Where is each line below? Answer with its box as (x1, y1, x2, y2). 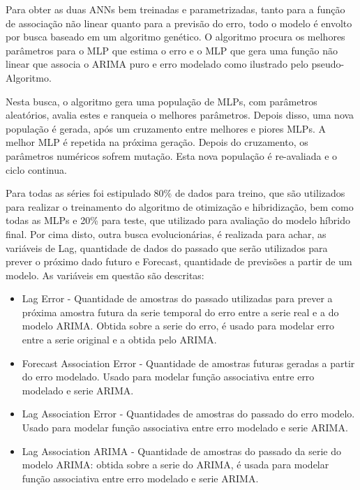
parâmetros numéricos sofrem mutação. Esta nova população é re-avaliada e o (6, 148, 338, 163)
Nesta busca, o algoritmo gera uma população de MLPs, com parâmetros (6, 94, 317, 108)
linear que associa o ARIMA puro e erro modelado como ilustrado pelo (6, 57, 308, 71)
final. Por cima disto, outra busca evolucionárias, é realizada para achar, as (6, 226, 327, 241)
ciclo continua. (6, 162, 67, 177)
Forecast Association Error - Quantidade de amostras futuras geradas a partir (22, 355, 355, 370)
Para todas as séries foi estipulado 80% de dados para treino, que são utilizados (6, 186, 345, 200)
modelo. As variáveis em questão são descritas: (6, 267, 204, 282)
